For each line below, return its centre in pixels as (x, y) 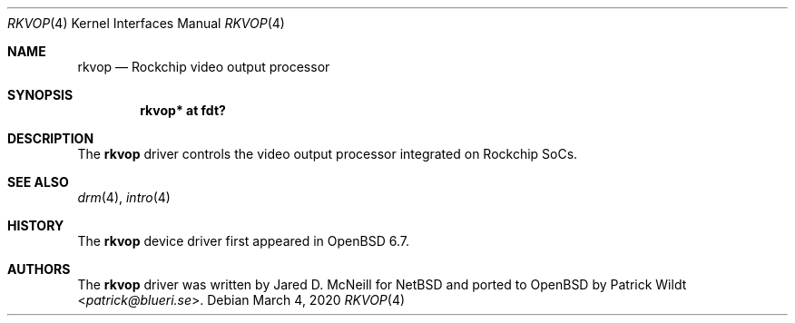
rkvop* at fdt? (183, 110)
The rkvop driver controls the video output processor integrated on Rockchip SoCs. (328, 154)
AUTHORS (39, 269)
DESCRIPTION (51, 138)
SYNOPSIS (40, 95)
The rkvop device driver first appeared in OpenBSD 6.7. (243, 241)
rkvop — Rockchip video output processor (204, 67)
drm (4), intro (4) (124, 197)
